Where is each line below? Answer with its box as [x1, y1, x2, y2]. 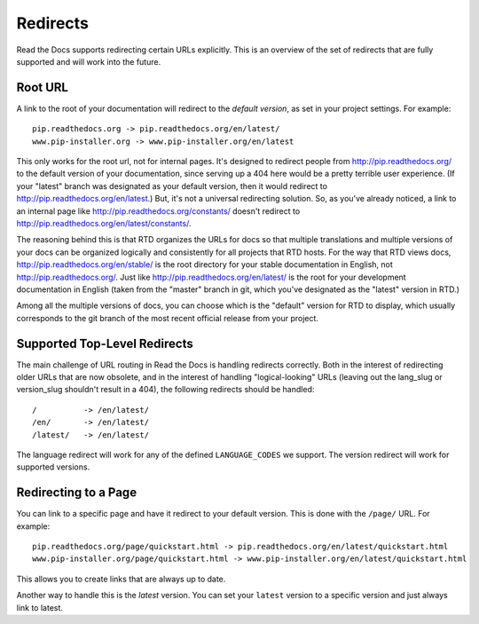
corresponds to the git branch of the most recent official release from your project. [16, 312, 319, 323]
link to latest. [16, 602, 64, 612]
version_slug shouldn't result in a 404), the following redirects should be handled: [16, 384, 315, 395]
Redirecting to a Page [16, 485, 137, 501]
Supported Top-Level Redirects [16, 336, 194, 351]
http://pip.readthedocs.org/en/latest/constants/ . [16, 217, 192, 228]
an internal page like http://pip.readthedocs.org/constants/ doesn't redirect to [16, 205, 301, 217]
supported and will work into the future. [16, 56, 161, 67]
